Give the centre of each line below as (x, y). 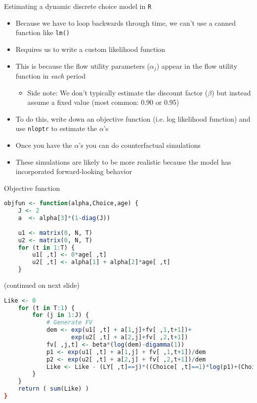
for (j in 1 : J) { (61, 315)
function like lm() (43, 32)
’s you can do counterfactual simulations (140, 145)
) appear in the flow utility (197, 66)
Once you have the (44, 145)
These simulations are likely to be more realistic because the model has (123, 161)
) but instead (231, 92)
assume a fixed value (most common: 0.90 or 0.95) (103, 102)
